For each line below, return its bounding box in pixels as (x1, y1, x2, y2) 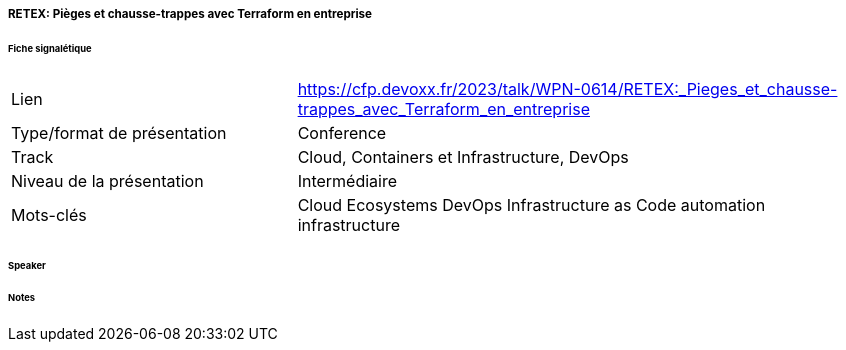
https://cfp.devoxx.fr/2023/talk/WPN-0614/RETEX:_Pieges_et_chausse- (297, 78, 838, 99)
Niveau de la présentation (11, 170, 204, 191)
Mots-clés (11, 204, 87, 225)
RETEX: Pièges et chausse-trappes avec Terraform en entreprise (8, 7, 373, 21)
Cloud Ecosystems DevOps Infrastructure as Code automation (297, 194, 766, 215)
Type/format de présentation (11, 122, 227, 143)
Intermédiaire (297, 170, 398, 191)
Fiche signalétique (8, 42, 92, 54)
